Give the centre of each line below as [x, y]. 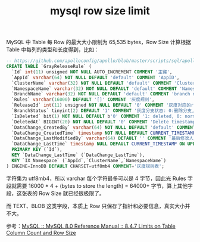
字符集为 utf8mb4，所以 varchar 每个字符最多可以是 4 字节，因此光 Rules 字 [100, 178]
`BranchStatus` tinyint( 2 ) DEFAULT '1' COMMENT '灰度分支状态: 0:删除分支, [103, 111]
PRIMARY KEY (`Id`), [37, 150]
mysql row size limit [100, 11]
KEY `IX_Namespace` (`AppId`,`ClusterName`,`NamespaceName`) [89, 160]
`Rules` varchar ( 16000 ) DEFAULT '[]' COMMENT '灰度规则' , [83, 100]
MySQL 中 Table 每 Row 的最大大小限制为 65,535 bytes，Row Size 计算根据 [99, 42]
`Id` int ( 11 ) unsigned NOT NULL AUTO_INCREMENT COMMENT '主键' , [92, 72]
